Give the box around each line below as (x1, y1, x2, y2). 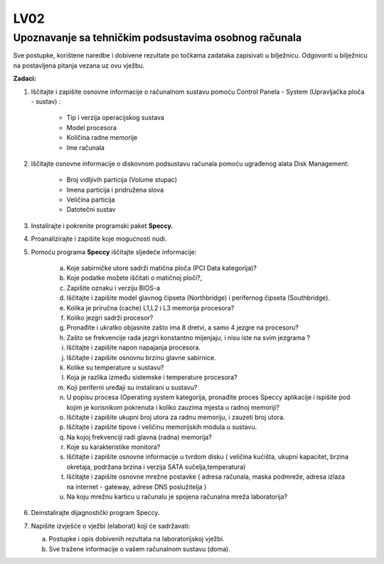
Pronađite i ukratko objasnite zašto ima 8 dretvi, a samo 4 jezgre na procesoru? (66, 323, 299, 332)
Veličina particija (66, 195, 115, 204)
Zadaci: (13, 75, 37, 83)
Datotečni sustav (66, 205, 117, 214)
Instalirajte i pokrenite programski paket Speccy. (31, 221, 174, 230)
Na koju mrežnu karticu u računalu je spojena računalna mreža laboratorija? (66, 492, 288, 501)
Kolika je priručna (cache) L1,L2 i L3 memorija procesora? (66, 303, 235, 312)
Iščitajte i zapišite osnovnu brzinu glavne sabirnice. (66, 353, 216, 362)
